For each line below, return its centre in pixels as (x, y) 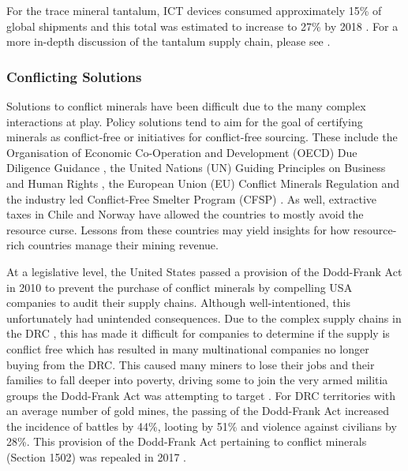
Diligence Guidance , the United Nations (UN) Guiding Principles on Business (196, 168)
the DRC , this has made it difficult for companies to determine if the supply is (198, 333)
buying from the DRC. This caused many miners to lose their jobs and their (191, 364)
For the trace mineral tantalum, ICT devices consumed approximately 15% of (194, 10)
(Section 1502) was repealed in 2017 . (97, 457)
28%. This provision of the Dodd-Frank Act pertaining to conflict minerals (187, 441)
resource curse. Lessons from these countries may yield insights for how (178, 229)
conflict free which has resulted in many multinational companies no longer (188, 348)
